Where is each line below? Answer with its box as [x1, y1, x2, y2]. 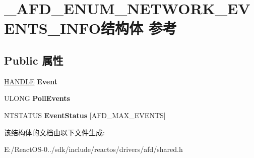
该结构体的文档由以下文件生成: [4, 127, 105, 137]
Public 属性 [4, 52, 63, 68]
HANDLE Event [4, 76, 57, 86]
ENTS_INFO [4, 18, 101, 38]
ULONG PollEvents [4, 93, 70, 103]
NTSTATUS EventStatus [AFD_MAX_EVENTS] [4, 110, 166, 120]
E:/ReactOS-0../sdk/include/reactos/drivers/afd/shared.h [4, 144, 183, 154]
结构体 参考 [100, 18, 177, 38]
